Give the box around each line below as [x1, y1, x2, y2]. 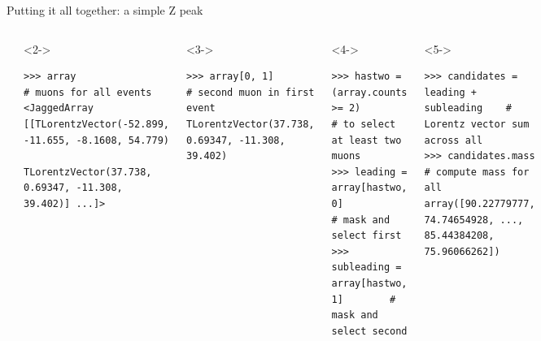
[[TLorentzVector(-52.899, [24, 118, 169, 130]
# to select [331, 118, 396, 130]
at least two [331, 134, 402, 146]
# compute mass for [424, 166, 530, 178]
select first [331, 230, 402, 242]
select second [331, 325, 408, 337]
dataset [7, 106, 48, 119]
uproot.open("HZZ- [7, 139, 106, 151]
